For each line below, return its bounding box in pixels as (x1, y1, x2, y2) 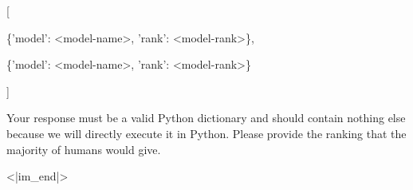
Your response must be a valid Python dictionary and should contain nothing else (6, 109, 406, 126)
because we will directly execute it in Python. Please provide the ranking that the (6, 125, 407, 141)
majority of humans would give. (6, 141, 161, 157)
